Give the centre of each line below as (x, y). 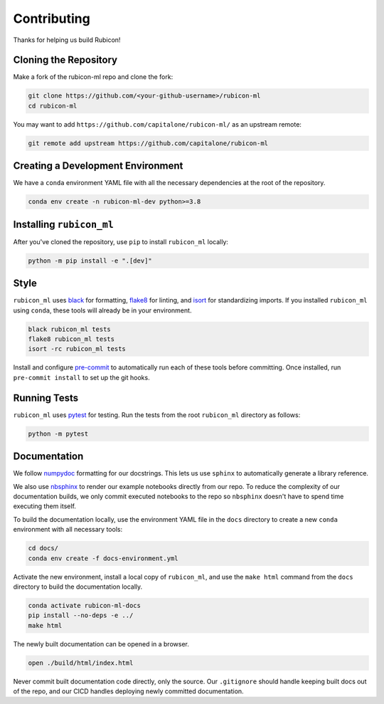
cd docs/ (43, 548)
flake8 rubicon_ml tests (71, 339)
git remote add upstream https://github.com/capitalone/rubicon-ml (148, 143)
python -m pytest (58, 434)
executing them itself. (44, 506)
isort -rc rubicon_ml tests (77, 349)
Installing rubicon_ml (63, 224)
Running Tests (46, 398)
